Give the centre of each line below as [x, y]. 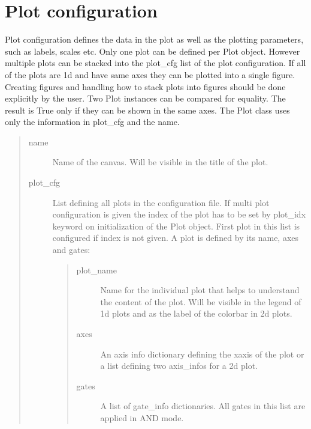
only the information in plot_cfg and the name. [92, 122]
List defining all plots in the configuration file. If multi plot [161, 202]
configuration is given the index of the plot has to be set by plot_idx [179, 214]
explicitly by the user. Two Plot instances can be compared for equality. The [145, 98]
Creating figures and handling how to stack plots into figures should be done [145, 86]
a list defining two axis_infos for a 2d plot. [179, 366]
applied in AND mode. [142, 417]
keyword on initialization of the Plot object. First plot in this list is [176, 226]
